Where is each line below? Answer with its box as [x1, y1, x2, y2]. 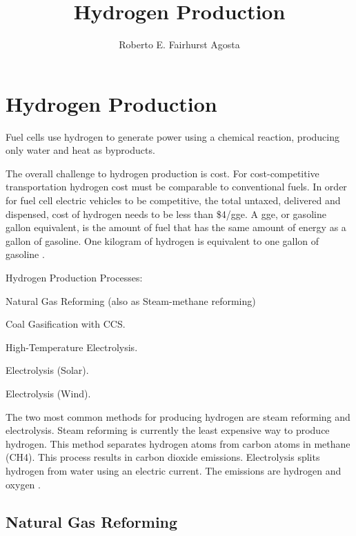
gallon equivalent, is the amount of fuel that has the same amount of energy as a [6, 220, 346, 235]
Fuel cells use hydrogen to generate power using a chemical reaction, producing [6, 129, 339, 143]
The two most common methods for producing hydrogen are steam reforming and [6, 409, 350, 424]
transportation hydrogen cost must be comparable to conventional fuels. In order [6, 179, 347, 194]
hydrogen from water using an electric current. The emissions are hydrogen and [6, 463, 342, 477]
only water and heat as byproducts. [6, 143, 155, 157]
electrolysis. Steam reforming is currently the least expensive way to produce [6, 423, 330, 437]
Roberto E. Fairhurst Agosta [119, 37, 240, 52]
